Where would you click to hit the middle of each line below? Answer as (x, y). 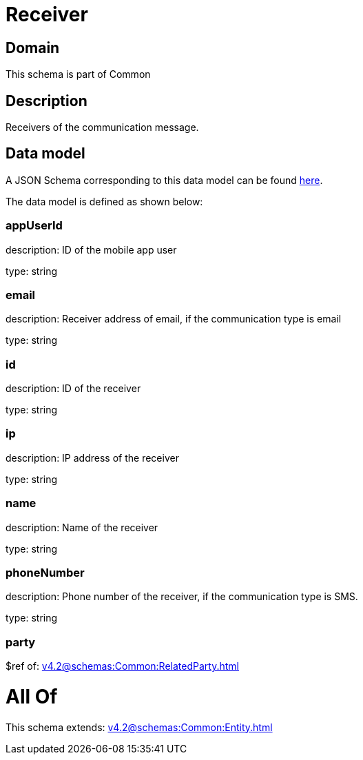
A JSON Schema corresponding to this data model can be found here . (164, 180)
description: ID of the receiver (73, 389)
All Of (32, 696)
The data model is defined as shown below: (104, 201)
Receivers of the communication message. (102, 127)
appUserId (34, 226)
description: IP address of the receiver (92, 458)
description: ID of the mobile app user (91, 249)
